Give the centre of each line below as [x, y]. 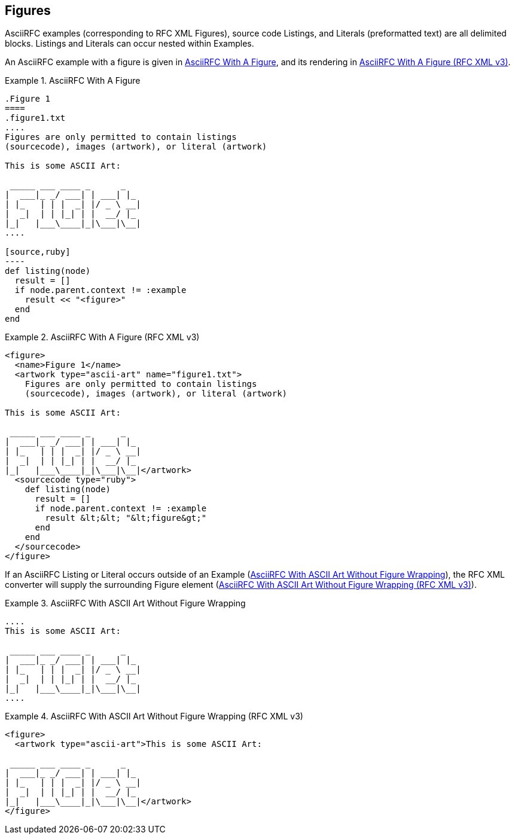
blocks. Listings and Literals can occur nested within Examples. [129, 44]
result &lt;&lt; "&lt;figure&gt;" [126, 518]
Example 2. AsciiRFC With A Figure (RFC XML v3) [102, 337]
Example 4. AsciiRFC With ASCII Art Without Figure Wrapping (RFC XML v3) [154, 716]
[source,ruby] [38, 252]
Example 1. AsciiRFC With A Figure [73, 81]
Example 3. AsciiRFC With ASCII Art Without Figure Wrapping [125, 603]
